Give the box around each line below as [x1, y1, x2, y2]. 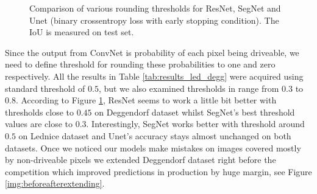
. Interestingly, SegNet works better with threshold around [86, 117, 305, 130]
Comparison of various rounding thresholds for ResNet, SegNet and [29, 2, 281, 14]
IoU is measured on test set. [29, 26, 134, 38]
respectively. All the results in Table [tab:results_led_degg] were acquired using [5, 69, 304, 82]
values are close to [5, 117, 73, 130]
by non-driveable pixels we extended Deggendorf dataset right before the [5, 153, 276, 166]
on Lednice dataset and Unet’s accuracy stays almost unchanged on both [18, 129, 291, 142]
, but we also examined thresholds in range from [98, 81, 279, 94]
